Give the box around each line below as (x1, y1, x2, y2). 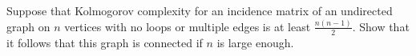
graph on (6, 18, 50, 34)
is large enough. (216, 34, 294, 50)
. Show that (352, 18, 410, 34)
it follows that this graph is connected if (6, 34, 203, 50)
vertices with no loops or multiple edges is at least (64, 18, 311, 34)
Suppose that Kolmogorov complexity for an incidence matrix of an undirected (6, 2, 393, 18)
